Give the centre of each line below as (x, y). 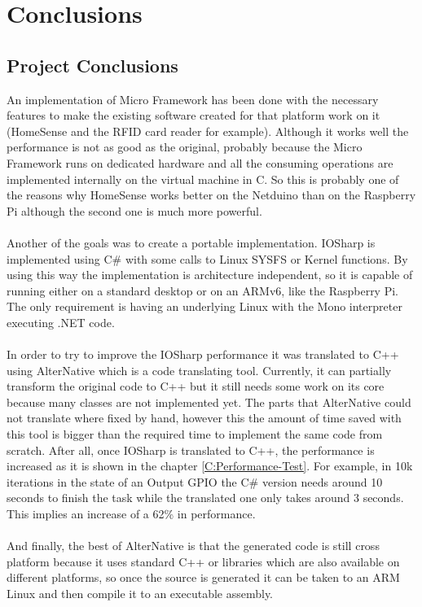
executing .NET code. (61, 322)
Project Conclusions (92, 65)
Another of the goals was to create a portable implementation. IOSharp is (191, 242)
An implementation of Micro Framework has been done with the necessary (193, 99)
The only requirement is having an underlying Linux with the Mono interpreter (204, 306)
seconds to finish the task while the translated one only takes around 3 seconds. (205, 498)
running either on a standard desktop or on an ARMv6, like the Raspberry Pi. (202, 290)
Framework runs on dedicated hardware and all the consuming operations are (200, 162)
